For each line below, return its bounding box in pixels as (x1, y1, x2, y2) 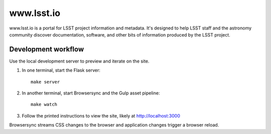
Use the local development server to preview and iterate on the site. (9, 58, 150, 64)
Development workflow (9, 45, 84, 53)
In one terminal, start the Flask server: (22, 67, 100, 73)
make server (31, 79, 60, 84)
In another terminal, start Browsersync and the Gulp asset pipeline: (22, 90, 160, 96)
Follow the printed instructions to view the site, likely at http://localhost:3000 (22, 112, 181, 118)
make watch (31, 101, 58, 107)
